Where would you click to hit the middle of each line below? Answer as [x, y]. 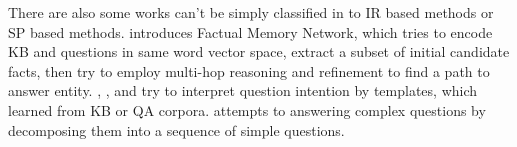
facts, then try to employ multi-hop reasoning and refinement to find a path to [249, 70]
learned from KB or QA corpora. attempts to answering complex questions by [247, 109]
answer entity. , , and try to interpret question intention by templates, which [243, 90]
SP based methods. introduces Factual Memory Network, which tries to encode [250, 31]
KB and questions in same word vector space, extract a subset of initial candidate [259, 51]
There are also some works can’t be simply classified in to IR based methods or [251, 12]
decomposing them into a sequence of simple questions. [176, 129]
